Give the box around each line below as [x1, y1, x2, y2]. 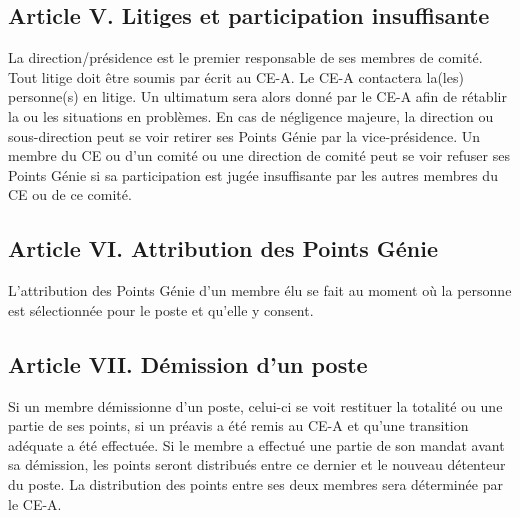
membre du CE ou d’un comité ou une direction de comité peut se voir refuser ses [8, 145, 510, 166]
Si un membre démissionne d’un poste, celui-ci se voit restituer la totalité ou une [8, 395, 503, 416]
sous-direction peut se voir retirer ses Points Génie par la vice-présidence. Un [8, 125, 481, 146]
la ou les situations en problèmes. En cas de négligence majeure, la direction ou [8, 105, 494, 126]
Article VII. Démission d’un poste [8, 348, 368, 379]
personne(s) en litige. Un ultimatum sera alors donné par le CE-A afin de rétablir [8, 86, 507, 107]
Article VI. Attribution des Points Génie [8, 233, 439, 264]
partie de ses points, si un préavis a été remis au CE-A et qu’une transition [8, 415, 469, 436]
